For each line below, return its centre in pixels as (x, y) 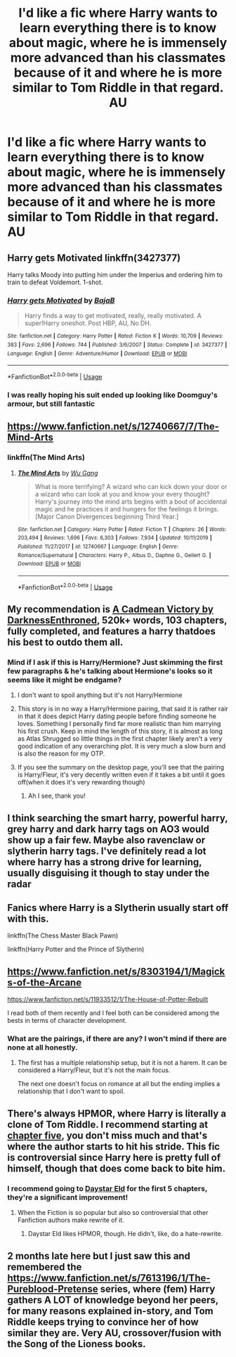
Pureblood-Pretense (53, 1289)
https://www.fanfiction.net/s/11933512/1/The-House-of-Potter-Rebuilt (108, 1000)
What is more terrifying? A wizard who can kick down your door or (131, 486)
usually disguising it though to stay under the (109, 873)
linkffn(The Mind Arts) (46, 457)
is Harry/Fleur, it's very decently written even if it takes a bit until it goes (121, 775)
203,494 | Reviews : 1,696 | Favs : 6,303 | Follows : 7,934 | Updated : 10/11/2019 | (114, 538)
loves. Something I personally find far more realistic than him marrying (119, 724)
